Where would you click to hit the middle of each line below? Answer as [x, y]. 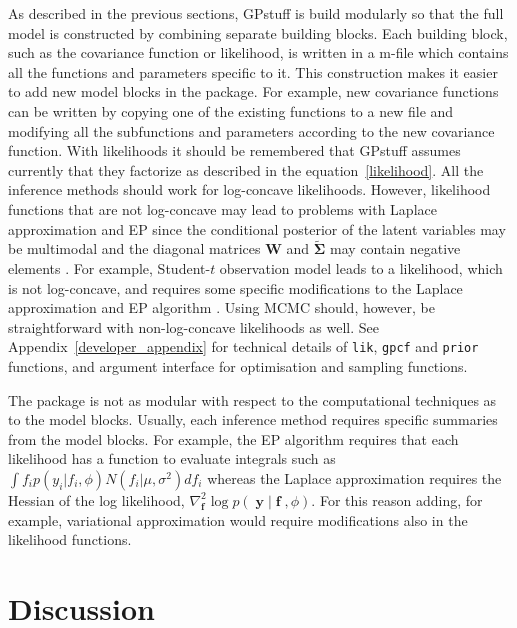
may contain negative [395, 248]
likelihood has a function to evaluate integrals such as [172, 458]
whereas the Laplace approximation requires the [354, 477]
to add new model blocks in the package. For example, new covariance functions [253, 91]
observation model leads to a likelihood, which [361, 267]
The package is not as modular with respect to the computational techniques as [252, 399]
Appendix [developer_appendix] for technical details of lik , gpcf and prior [243, 346]
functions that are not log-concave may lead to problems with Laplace [222, 208]
